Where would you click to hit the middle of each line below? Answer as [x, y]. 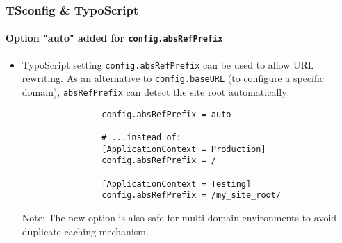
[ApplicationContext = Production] [184, 149]
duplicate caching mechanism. [85, 231]
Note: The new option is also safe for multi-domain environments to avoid [179, 217]
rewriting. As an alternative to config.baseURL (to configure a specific [173, 78]
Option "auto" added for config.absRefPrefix [114, 38]
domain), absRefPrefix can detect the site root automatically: [156, 92]
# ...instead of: [141, 137]
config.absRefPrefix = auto [166, 114]
